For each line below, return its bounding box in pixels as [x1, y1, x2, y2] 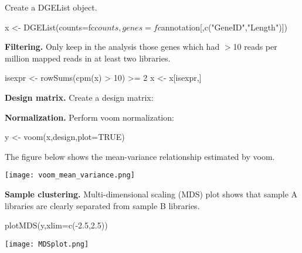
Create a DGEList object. [5, 1, 97, 13]
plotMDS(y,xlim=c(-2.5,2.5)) [5, 219, 108, 231]
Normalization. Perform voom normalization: [5, 111, 174, 123]
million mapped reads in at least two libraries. [5, 52, 171, 64]
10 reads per [233, 40, 277, 53]
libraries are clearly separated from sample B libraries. [5, 199, 200, 211]
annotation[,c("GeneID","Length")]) [161, 20, 287, 33]
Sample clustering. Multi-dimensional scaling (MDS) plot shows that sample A [5, 188, 298, 200]
